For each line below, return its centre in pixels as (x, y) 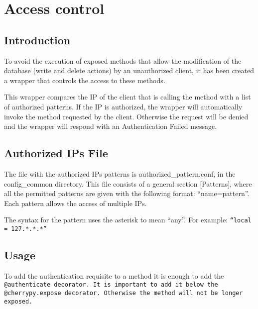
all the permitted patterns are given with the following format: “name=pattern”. (127, 193)
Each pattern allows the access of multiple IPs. (75, 203)
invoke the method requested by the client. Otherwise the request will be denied (126, 116)
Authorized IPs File (56, 153)
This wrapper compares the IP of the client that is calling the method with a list (128, 97)
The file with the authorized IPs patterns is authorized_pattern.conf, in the (120, 173)
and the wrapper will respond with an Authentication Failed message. (111, 126)
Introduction (37, 40)
